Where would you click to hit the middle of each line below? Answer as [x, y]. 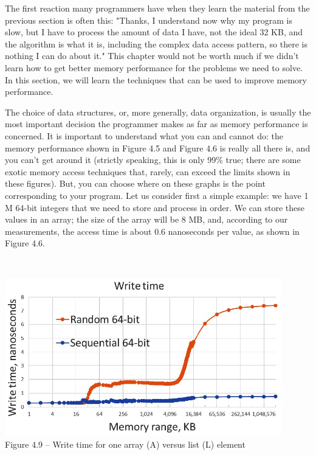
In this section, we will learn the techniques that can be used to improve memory [156, 79]
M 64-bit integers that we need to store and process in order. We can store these [155, 207]
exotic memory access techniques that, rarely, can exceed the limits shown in [148, 171]
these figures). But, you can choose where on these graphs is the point [135, 183]
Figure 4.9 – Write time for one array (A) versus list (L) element [125, 444]
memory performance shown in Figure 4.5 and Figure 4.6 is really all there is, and [158, 148]
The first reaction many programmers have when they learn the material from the [157, 8]
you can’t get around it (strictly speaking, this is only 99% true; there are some [153, 160]
